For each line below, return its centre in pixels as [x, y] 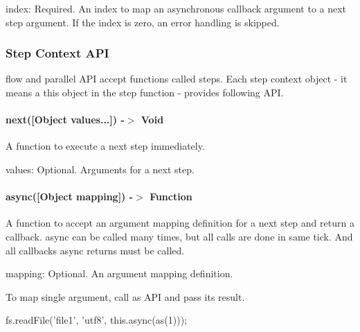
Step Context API [57, 53]
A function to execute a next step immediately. [105, 146]
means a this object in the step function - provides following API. [145, 92]
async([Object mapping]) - [70, 196]
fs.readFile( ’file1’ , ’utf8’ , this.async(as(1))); [96, 320]
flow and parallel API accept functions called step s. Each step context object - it [177, 79]
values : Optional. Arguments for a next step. [100, 169]
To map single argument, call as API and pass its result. [125, 296]
